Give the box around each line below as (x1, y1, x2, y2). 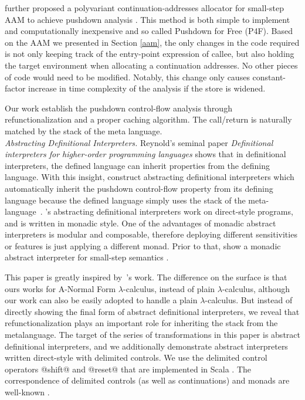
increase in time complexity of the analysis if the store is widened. (28, 82, 266, 94)
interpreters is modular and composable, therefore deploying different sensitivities (5, 228, 297, 240)
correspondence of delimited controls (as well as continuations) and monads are (5, 374, 290, 387)
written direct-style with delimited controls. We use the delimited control (5, 351, 267, 364)
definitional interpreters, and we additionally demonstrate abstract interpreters (5, 340, 288, 352)
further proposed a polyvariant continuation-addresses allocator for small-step (5, 2, 284, 13)
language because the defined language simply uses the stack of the (5, 194, 246, 206)
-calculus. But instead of (205, 294, 293, 306)
